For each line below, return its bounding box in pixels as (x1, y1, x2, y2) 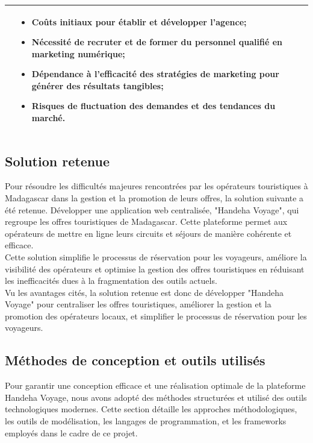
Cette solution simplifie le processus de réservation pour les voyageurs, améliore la (5, 250, 307, 263)
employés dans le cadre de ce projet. (5, 426, 138, 439)
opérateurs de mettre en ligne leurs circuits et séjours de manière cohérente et (5, 227, 292, 239)
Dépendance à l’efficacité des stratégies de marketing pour (31, 68, 279, 80)
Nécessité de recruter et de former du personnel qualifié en (31, 36, 283, 48)
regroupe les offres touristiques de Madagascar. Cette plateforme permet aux (5, 215, 288, 228)
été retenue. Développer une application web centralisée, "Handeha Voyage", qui (5, 203, 299, 216)
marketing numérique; (31, 47, 125, 60)
